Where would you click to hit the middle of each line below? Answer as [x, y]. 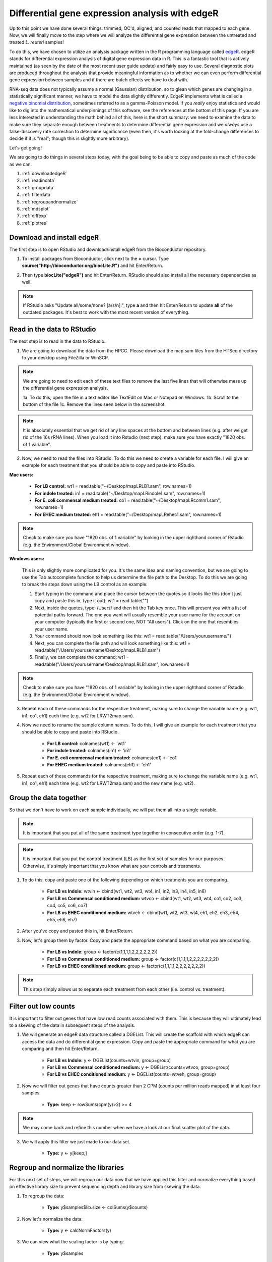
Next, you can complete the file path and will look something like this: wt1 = [113, 643]
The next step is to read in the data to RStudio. [57, 341]
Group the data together [48, 798]
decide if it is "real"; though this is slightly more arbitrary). [69, 138]
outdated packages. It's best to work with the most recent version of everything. [106, 312]
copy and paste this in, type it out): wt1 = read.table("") [91, 601]
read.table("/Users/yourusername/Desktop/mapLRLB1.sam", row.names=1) [112, 664]
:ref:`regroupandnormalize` [50, 201]
